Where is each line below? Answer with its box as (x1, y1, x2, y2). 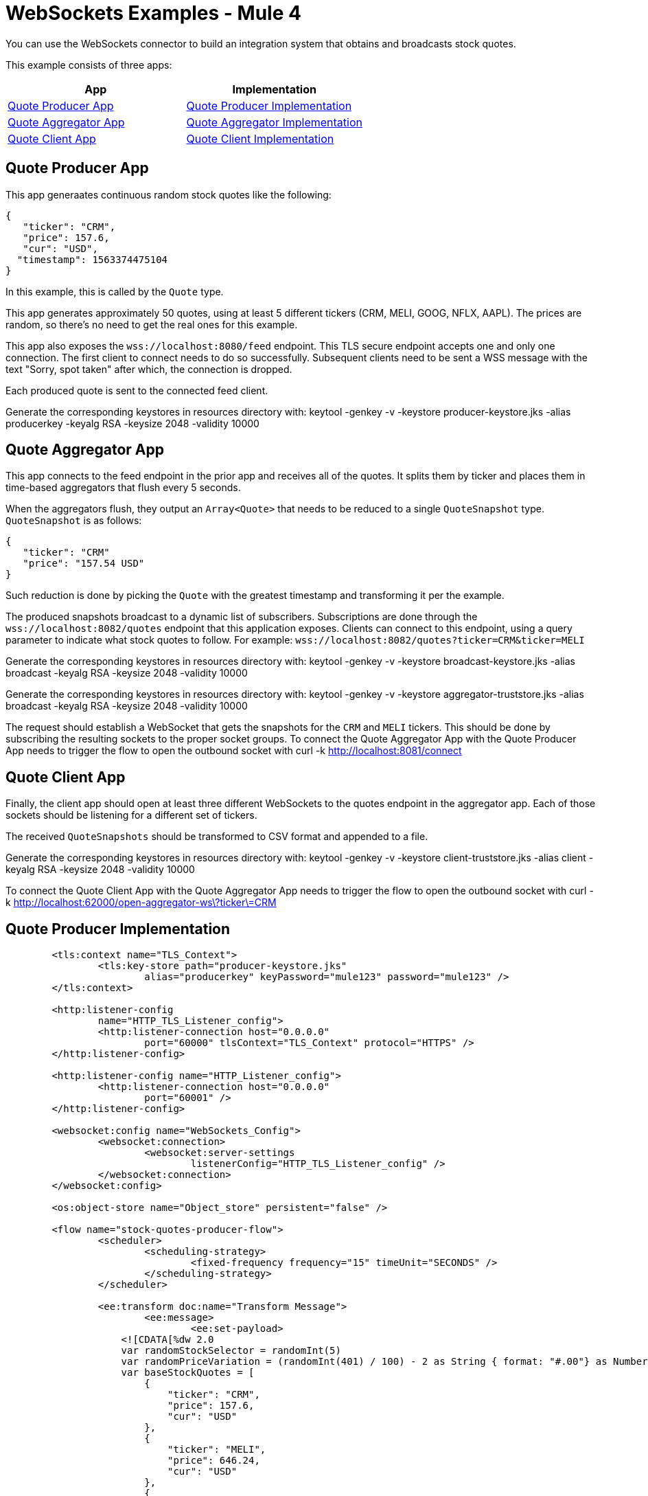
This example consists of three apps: (5, 58, 172, 71)
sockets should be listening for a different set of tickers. (5, 809, 257, 821)
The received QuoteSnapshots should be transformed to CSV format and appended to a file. (5, 830, 428, 843)
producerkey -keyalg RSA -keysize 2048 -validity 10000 (5, 417, 259, 429)
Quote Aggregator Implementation (186, 115, 362, 129)
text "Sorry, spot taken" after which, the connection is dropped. (5, 363, 292, 375)
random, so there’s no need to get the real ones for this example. (5, 318, 298, 330)
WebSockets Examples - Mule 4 (5, 1, 301, 25)
